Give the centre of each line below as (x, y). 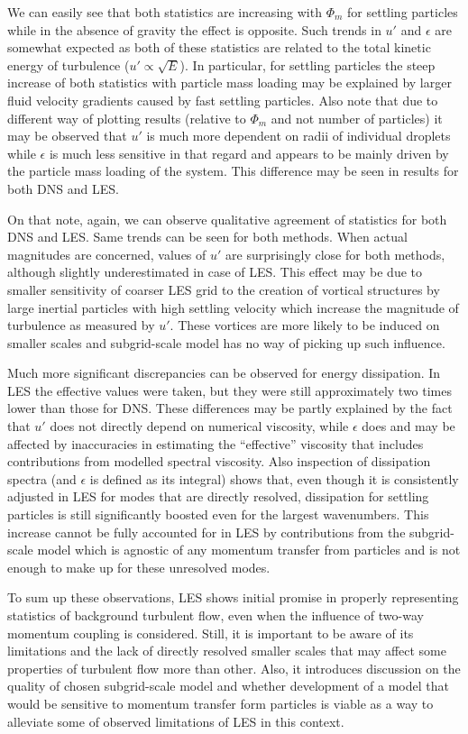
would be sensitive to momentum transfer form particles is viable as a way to (220, 703)
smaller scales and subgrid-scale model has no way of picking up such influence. (226, 342)
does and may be (408, 426)
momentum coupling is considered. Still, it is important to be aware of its (211, 633)
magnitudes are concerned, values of (107, 254)
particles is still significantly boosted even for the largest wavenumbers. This (218, 514)
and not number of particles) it (357, 118)
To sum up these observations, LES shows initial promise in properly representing (233, 597)
